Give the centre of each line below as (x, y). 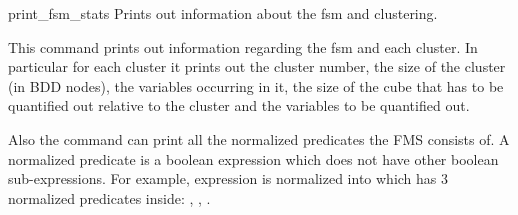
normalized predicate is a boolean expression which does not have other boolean (253, 158)
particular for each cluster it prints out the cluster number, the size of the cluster (257, 66)
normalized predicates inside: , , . (109, 197)
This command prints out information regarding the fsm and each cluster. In (243, 46)
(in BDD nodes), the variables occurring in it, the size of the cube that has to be (256, 85)
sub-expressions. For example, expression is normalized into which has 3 (228, 178)
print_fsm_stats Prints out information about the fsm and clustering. (223, 13)
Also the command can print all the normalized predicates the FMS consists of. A (259, 138)
